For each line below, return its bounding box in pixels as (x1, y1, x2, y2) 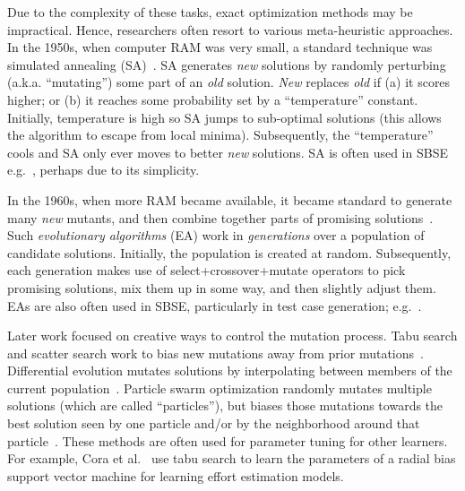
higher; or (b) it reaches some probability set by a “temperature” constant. (7, 90, 418, 108)
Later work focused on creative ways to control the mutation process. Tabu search (7, 326, 458, 345)
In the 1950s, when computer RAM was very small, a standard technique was (7, 38, 433, 56)
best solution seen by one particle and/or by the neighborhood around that (7, 414, 420, 433)
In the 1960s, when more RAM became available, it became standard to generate (7, 190, 452, 209)
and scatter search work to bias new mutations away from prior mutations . (7, 343, 424, 362)
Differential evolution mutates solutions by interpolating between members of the (7, 361, 452, 380)
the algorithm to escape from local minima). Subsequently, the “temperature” (7, 125, 434, 144)
